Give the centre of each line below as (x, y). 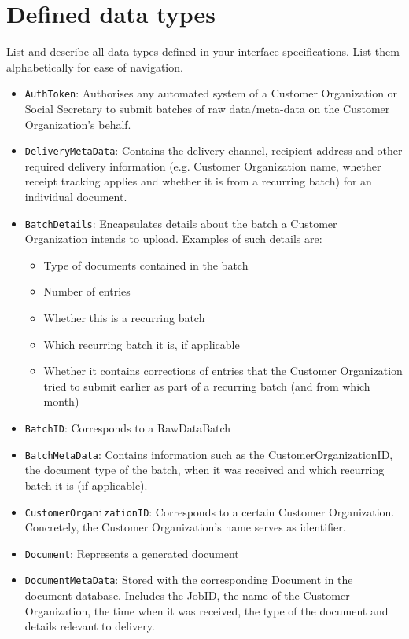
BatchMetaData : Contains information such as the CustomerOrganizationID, (209, 454)
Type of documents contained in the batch (146, 264)
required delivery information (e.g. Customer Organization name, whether (203, 165)
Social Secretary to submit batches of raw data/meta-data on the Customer (207, 108)
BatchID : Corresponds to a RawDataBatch (128, 428)
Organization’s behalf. (78, 124)
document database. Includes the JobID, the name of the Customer (187, 595)
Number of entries (87, 291)
